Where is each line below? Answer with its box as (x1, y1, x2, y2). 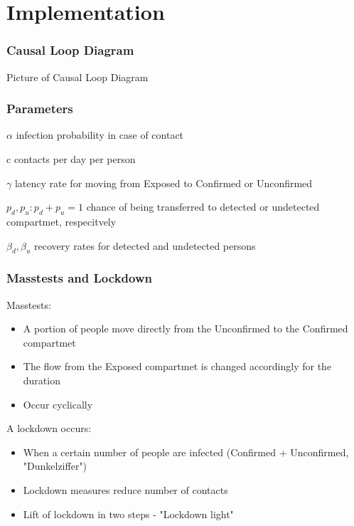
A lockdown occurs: (6, 421, 92, 436)
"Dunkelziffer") (23, 458, 87, 473)
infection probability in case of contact (16, 127, 184, 142)
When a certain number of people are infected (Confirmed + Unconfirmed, (23, 444, 349, 459)
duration (23, 372, 60, 387)
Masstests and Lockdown (6, 269, 152, 287)
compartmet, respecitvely (6, 214, 117, 228)
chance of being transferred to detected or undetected (86, 199, 320, 214)
